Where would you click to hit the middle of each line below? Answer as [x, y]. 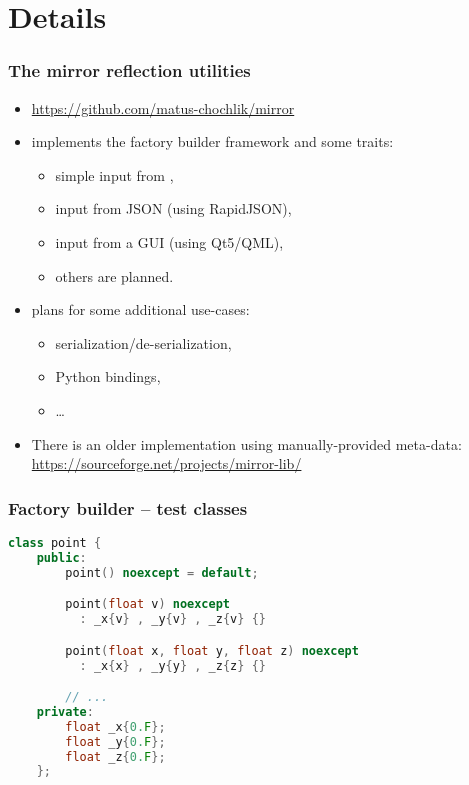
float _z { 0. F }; [115, 756]
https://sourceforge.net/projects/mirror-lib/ [166, 463]
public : [61, 557]
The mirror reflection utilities [129, 70]
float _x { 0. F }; [115, 726]
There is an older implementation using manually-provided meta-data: [246, 443]
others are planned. [114, 275]
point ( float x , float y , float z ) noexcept [212, 650]
